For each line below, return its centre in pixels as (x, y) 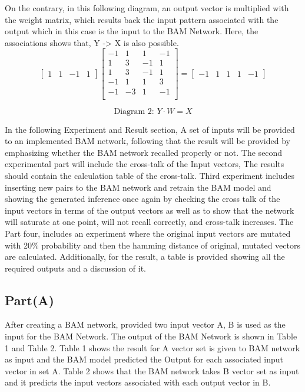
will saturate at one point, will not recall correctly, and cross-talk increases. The (149, 222)
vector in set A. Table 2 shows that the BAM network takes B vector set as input (152, 370)
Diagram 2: (134, 111)
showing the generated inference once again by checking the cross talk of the (142, 199)
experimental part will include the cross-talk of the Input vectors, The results (145, 164)
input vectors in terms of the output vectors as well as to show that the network (150, 210)
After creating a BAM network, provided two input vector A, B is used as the (145, 324)
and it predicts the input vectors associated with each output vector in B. (138, 382)
